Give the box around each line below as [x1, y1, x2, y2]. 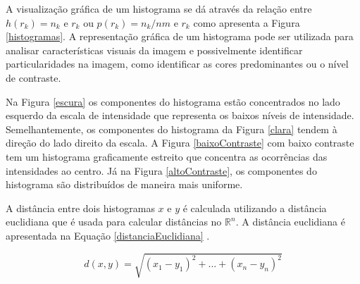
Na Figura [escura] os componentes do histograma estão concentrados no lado [6, 94, 340, 109]
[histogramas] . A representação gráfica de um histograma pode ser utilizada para [6, 29, 354, 44]
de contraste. [6, 70, 61, 85]
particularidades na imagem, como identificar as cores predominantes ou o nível [6, 56, 349, 71]
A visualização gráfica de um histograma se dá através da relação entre [6, 1, 312, 16]
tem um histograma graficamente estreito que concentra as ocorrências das [6, 149, 328, 163]
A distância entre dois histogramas [6, 200, 155, 215]
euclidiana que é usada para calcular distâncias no [6, 214, 222, 229]
